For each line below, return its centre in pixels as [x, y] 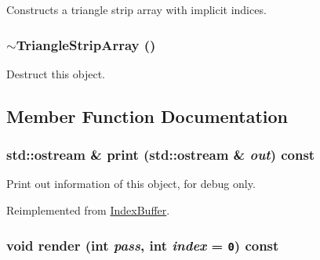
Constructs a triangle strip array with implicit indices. [136, 9]
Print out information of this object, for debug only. [131, 184]
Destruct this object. [56, 73]
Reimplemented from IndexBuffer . [88, 210]
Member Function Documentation [147, 116]
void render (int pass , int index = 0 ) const [143, 245]
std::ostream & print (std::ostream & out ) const [161, 155]
